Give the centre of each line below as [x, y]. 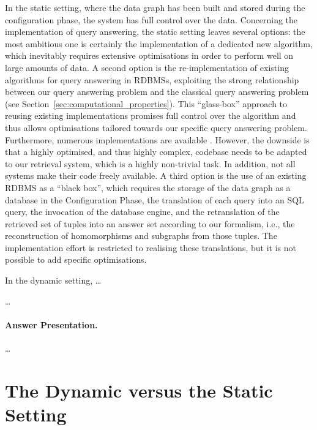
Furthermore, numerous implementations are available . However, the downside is [157, 139]
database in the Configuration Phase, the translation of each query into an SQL [155, 199]
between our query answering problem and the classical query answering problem [157, 92]
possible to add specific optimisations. [76, 259]
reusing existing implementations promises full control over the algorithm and [151, 115]
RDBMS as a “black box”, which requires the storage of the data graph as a [148, 187]
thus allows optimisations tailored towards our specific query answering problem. [156, 127]
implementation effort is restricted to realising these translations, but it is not [151, 247]
